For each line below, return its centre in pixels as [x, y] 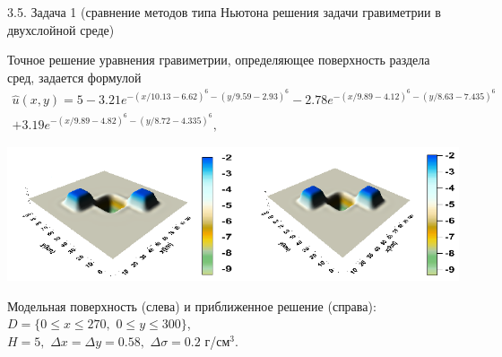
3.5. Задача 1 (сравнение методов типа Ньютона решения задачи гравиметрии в [224, 12]
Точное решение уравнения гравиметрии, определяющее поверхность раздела [219, 60]
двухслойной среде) [61, 29]
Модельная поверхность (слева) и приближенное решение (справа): [192, 305]
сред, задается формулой [74, 77]
